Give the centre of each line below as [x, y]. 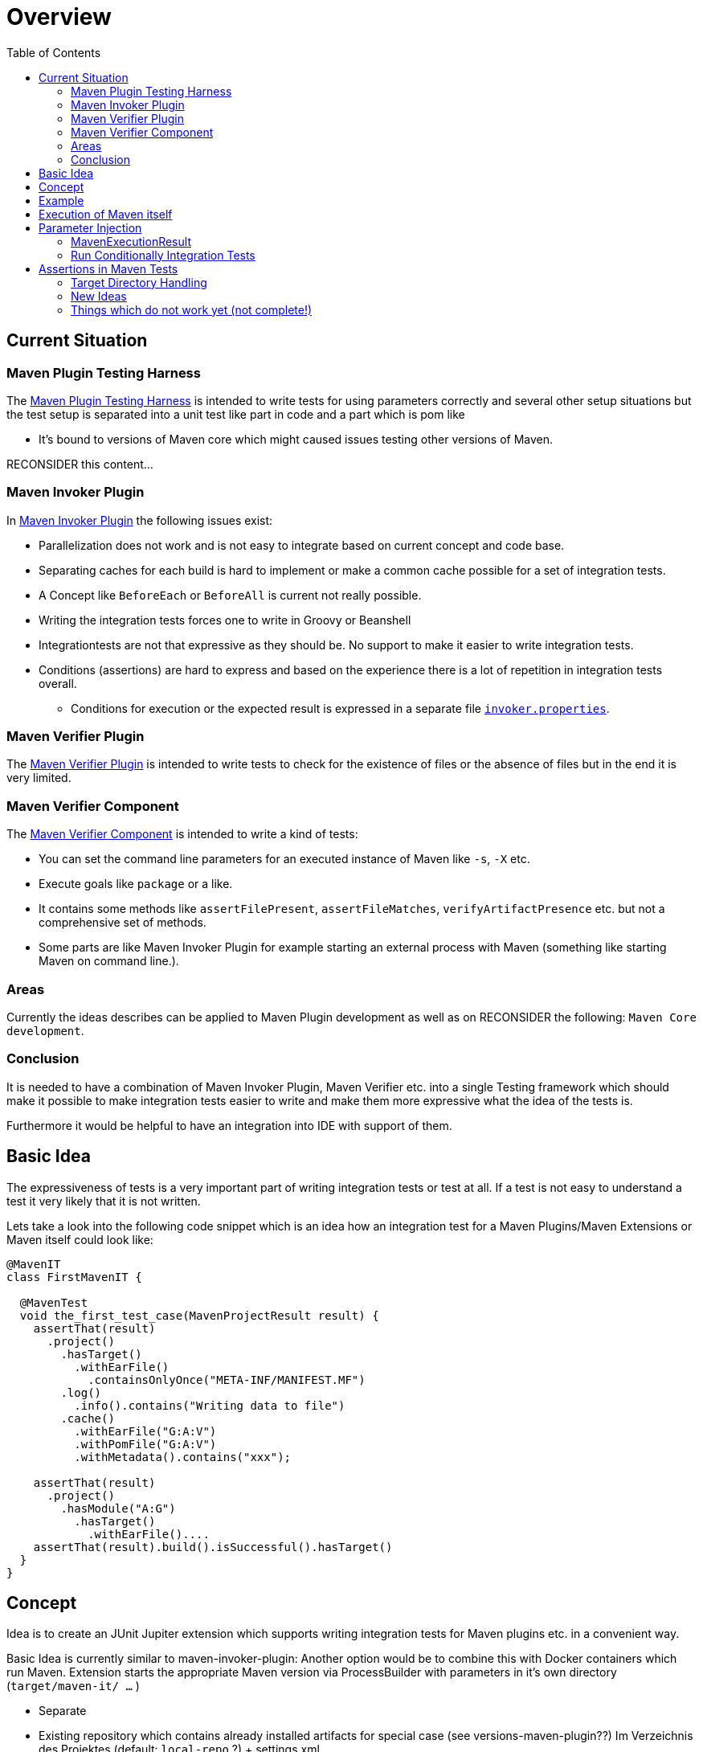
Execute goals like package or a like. [136, 884]
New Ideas [99, 296]
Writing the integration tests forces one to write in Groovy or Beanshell [225, 620]
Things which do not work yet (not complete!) [192, 309]
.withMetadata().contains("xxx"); [183, 1457]
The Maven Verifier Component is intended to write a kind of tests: [182, 834]
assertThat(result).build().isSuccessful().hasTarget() [213, 1547]
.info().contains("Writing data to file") [210, 1405]
